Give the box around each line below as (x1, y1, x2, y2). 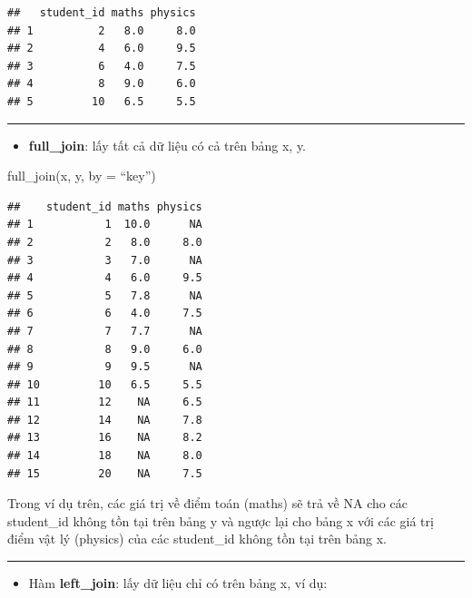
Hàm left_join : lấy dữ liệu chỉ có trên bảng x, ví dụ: (28, 573, 328, 593)
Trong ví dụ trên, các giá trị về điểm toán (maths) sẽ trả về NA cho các (7, 494, 408, 513)
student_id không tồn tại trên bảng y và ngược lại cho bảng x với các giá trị (7, 511, 434, 530)
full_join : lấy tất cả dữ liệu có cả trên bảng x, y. (28, 135, 307, 154)
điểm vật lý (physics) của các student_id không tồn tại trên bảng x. (7, 529, 387, 548)
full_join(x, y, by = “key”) (7, 166, 156, 185)
